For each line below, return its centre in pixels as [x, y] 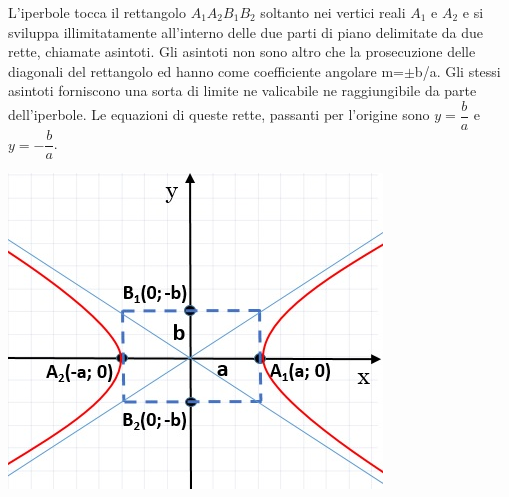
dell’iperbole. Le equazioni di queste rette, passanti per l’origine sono [219, 114]
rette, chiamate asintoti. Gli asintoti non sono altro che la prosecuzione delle [242, 51]
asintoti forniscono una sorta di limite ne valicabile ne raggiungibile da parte [242, 90]
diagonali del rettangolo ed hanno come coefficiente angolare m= [206, 70]
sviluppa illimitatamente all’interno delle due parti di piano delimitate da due [246, 31]
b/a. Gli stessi [457, 70]
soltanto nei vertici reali [333, 12]
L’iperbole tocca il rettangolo [97, 12]
